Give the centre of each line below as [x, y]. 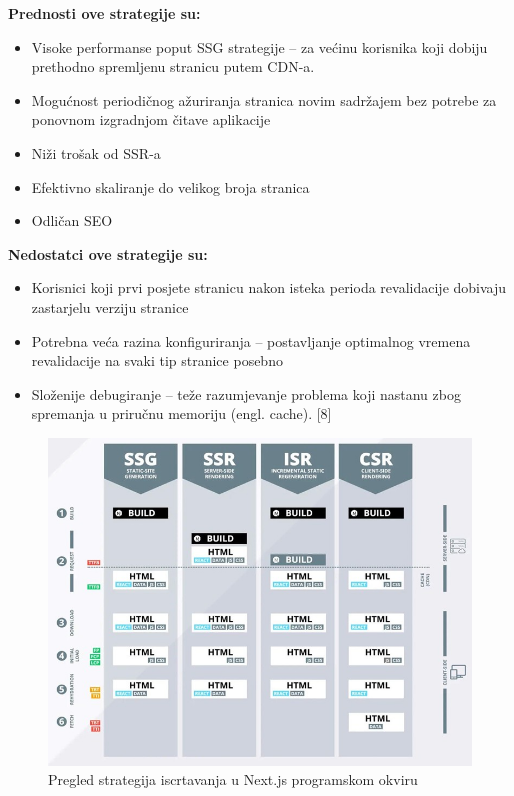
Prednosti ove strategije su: [104, 13]
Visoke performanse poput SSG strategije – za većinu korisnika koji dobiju [259, 46]
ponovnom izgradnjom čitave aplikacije [151, 119]
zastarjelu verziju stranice [110, 306]
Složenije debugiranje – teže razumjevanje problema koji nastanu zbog [246, 393]
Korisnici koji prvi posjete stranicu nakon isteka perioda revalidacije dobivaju [269, 287]
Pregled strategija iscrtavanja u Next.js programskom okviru [233, 779]
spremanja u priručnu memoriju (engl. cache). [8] [181, 413]
